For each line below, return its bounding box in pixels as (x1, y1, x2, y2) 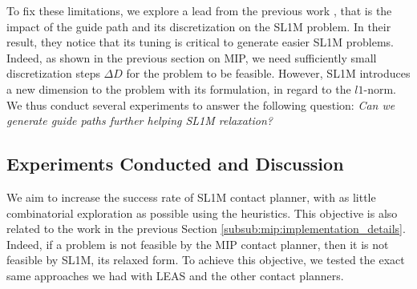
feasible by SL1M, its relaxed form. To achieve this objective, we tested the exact (6, 251, 405, 268)
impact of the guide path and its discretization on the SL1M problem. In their (6, 18, 391, 34)
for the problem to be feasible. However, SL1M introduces (126, 65, 411, 82)
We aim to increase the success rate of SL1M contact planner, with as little (6, 188, 376, 205)
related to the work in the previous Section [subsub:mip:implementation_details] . (6, 220, 406, 237)
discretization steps (6, 65, 100, 82)
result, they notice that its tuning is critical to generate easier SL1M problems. (6, 34, 394, 50)
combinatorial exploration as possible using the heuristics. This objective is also (6, 204, 398, 221)
